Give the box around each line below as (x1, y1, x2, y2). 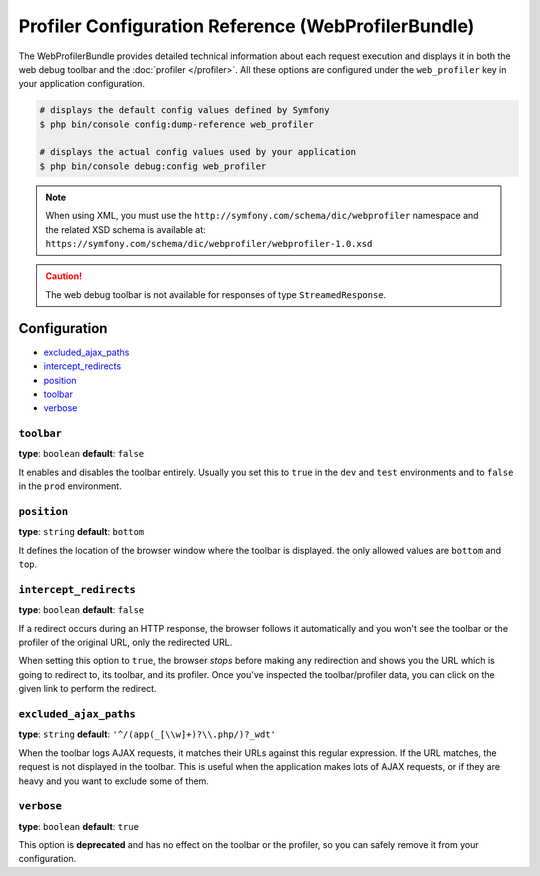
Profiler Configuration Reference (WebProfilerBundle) (18, 15, 475, 37)
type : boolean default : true (18, 820, 140, 832)
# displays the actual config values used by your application (39, 146, 357, 158)
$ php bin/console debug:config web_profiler (39, 160, 267, 172)
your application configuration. (18, 78, 145, 90)
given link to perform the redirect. (18, 683, 157, 695)
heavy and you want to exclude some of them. (18, 775, 210, 787)
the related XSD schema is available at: (45, 223, 207, 235)
